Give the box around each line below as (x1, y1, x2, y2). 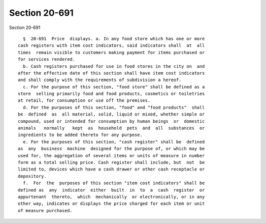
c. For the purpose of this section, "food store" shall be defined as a (23, 84, 205, 89)
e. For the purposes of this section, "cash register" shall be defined (23, 139, 205, 144)
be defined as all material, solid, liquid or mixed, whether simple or (18, 111, 205, 117)
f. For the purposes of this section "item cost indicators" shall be (23, 180, 205, 186)
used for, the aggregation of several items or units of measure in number (18, 153, 205, 158)
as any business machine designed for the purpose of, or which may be (18, 146, 205, 152)
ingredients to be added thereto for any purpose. (18, 132, 143, 138)
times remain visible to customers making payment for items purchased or (18, 50, 205, 55)
